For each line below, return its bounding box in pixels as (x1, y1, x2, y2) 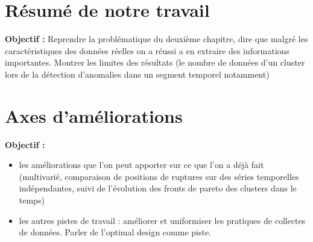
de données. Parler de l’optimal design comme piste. (19, 226, 212, 238)
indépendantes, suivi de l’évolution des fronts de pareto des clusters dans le (19, 182, 297, 194)
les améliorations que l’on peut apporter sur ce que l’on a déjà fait (19, 158, 264, 171)
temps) (19, 194, 45, 206)
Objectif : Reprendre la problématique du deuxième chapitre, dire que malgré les (5, 33, 308, 45)
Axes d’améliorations (5, 103, 183, 128)
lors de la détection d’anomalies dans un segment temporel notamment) (5, 67, 270, 80)
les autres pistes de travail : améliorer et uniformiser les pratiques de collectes (19, 214, 306, 226)
